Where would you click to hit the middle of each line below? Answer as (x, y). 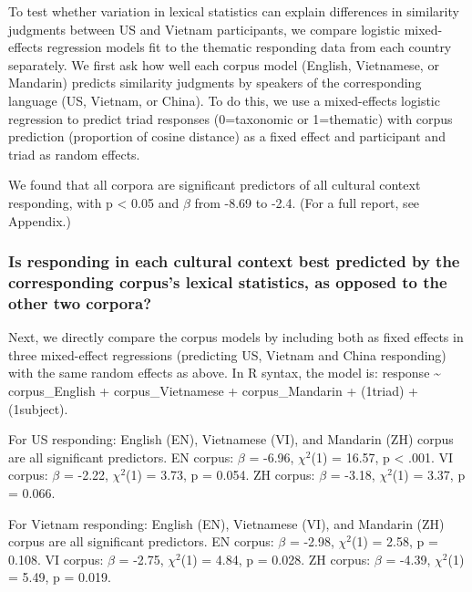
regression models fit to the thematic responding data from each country (249, 47)
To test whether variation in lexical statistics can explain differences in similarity (234, 11)
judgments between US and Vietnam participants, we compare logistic (205, 29)
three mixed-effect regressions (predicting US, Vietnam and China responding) (227, 354)
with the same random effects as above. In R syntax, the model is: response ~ (225, 373)
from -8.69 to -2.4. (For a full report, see (307, 202)
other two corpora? (80, 302)
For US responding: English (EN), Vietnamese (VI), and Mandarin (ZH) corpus (231, 439)
